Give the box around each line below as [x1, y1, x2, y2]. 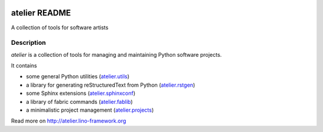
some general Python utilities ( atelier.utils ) [26, 73, 130, 80]
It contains [11, 62, 37, 69]
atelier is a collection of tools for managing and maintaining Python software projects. [11, 51, 222, 58]
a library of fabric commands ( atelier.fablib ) [26, 98, 133, 105]
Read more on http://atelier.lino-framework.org [11, 117, 127, 125]
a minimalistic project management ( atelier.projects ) [26, 106, 154, 113]
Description [11, 39, 46, 47]
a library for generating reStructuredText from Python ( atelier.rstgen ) [26, 81, 196, 88]
